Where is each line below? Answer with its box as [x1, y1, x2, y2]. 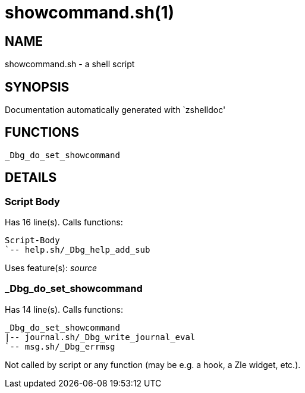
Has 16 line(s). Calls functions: [5, 217, 123, 228]
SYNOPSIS [5, 79, 70, 95]
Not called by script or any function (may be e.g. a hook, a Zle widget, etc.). [5, 359, 301, 370]
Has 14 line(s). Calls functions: [5, 304, 124, 315]
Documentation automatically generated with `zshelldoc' [5, 105, 226, 115]
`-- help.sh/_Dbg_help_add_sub [5, 245, 150, 255]
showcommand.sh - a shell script [5, 59, 135, 70]
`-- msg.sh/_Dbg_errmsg [5, 341, 115, 351]
